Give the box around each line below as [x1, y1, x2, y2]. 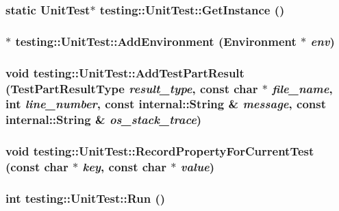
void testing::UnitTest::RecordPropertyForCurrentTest [5, 142, 314, 160]
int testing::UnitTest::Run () [5, 189, 166, 206]
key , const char [82, 158, 166, 175]
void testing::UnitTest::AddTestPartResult [5, 64, 244, 81]
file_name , [272, 79, 333, 97]
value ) [180, 158, 215, 175]
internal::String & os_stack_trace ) [5, 111, 202, 128]
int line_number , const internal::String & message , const [5, 95, 327, 112]
